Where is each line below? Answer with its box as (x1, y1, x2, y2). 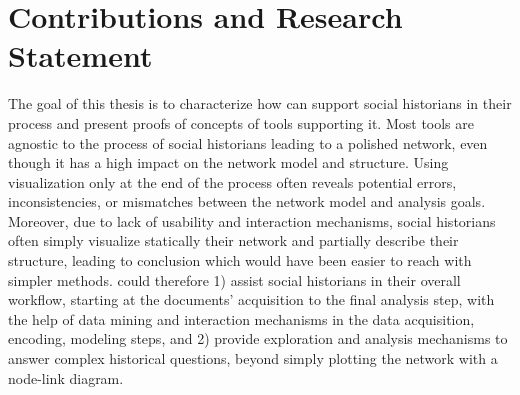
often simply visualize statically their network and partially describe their (8, 230, 459, 251)
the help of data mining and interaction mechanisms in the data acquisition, (8, 308, 475, 329)
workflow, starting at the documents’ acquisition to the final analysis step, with (8, 289, 495, 310)
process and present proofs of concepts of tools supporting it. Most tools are (8, 112, 475, 133)
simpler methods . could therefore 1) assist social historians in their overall (8, 269, 461, 290)
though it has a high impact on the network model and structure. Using (8, 152, 449, 173)
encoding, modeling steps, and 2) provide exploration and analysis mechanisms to (8, 328, 508, 349)
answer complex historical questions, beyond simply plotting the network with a (8, 348, 498, 369)
